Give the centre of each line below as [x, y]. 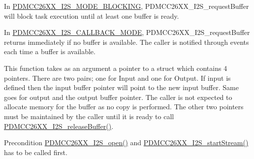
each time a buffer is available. [50, 51]
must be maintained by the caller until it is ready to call [89, 116]
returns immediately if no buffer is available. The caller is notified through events [127, 42]
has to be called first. [36, 152]
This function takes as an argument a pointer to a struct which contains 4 [116, 68]
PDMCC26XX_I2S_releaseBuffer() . [59, 126]
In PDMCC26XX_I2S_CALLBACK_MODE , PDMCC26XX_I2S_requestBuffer [127, 32]
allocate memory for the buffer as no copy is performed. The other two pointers [124, 107]
